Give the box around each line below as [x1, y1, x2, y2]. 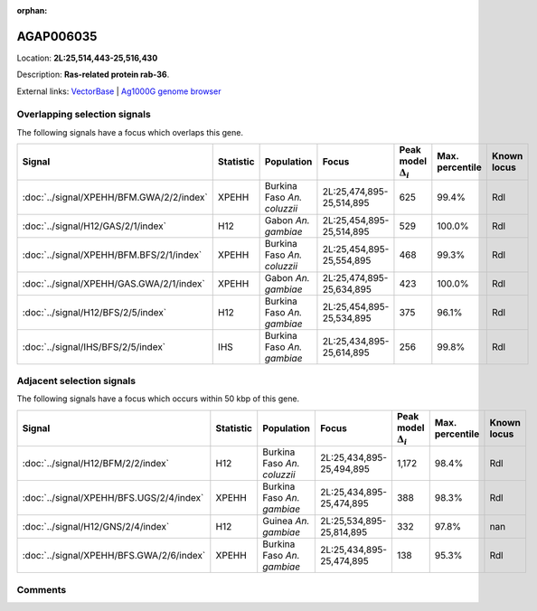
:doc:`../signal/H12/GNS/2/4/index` [22, 521, 170, 533]
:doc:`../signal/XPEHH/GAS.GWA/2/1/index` [22, 277, 205, 289]
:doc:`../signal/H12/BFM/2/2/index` [22, 457, 169, 470]
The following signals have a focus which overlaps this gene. [16, 127, 244, 137]
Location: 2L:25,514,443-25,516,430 [16, 52, 158, 63]
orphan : [16, 5, 48, 15]
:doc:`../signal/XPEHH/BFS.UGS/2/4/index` [22, 492, 204, 504]
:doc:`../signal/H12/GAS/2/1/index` [22, 220, 167, 232]
